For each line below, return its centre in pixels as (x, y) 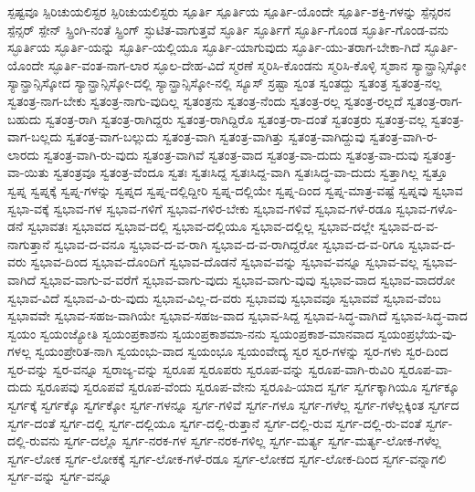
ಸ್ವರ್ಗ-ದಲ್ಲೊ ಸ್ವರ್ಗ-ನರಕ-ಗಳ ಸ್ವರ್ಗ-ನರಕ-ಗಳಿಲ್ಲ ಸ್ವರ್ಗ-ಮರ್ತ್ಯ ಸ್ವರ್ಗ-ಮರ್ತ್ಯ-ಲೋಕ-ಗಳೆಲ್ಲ (253, 440)
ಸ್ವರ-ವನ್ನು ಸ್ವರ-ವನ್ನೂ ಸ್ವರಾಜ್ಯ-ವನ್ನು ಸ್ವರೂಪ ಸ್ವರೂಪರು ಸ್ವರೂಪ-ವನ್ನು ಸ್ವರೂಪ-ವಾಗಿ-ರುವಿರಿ (201, 368)
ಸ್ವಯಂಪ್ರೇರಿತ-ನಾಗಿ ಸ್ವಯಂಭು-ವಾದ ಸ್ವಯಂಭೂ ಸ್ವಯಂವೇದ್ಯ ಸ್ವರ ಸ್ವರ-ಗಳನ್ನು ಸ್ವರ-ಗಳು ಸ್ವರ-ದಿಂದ (242, 351)
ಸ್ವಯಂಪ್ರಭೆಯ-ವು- (417, 333)
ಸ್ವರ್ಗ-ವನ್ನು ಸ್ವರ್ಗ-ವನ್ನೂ (60, 476)
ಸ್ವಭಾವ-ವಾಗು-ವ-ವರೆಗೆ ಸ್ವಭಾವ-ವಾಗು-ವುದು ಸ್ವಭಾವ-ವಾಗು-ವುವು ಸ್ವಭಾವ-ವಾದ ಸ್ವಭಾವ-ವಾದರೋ (248, 279)
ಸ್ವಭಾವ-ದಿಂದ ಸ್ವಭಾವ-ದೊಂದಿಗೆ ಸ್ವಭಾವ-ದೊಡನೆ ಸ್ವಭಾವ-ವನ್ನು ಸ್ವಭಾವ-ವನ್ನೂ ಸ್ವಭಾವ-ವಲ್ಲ (224, 262)
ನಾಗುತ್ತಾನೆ (29, 243)
